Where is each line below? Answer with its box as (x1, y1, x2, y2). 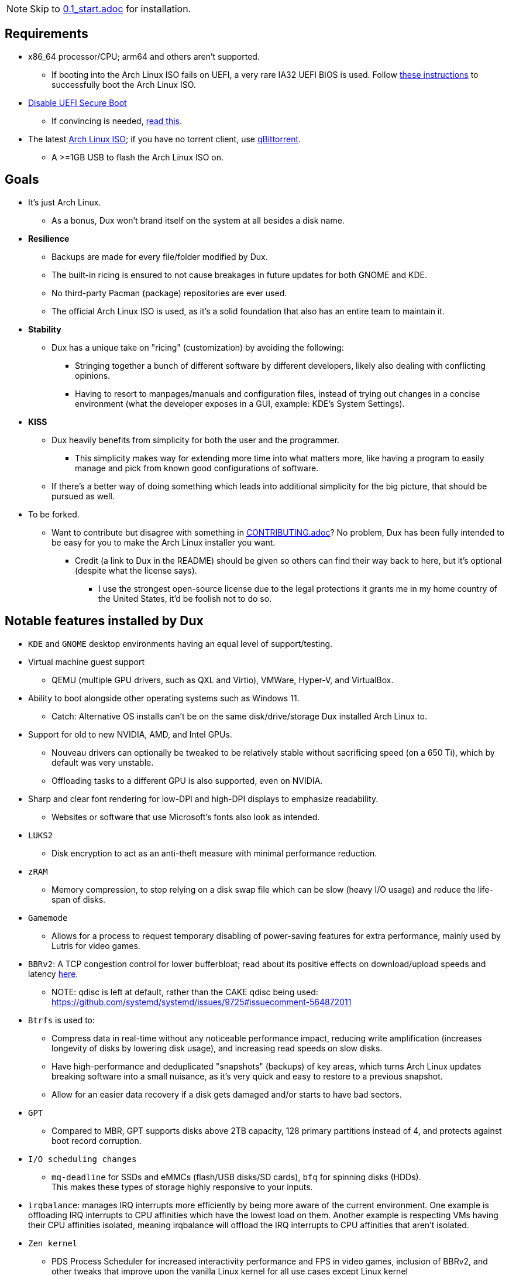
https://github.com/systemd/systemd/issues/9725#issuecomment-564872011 (51, 996, 352, 1007)
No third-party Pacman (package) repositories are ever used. (51, 287, 287, 298)
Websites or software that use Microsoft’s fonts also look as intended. (51, 811, 320, 822)
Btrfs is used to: (28, 1014, 95, 1025)
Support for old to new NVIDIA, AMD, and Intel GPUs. (28, 729, 232, 739)
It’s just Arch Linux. (28, 197, 101, 207)
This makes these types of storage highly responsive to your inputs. (51, 1181, 313, 1192)
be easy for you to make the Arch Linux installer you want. (51, 537, 276, 547)
